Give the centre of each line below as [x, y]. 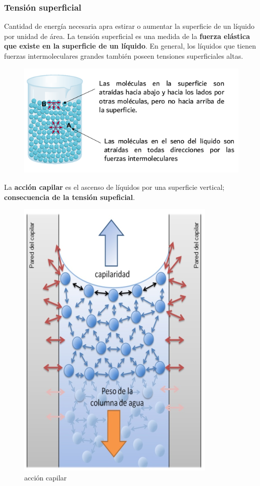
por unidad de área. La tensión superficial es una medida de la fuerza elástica [127, 36]
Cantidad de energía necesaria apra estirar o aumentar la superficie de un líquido [129, 26]
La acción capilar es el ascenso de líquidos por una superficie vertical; [114, 187]
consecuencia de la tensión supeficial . [70, 197]
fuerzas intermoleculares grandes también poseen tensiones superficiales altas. [124, 56]
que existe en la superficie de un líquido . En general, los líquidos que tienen [130, 46]
